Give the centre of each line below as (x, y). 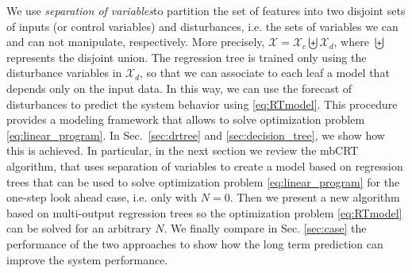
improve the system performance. (87, 259)
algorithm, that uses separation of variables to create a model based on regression (205, 165)
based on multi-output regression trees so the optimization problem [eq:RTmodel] (204, 212)
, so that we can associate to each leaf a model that (265, 73)
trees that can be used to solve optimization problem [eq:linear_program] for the (203, 181)
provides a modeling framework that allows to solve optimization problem (186, 119)
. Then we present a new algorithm (315, 197)
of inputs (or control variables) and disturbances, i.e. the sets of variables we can (202, 26)
